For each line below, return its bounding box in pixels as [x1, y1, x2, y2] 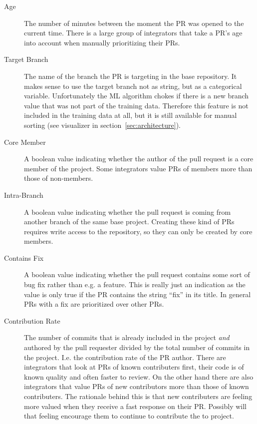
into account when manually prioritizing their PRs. [24, 37, 180, 47]
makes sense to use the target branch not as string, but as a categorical [24, 80, 242, 91]
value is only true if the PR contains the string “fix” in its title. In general [24, 289, 251, 299]
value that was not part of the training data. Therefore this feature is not [24, 100, 249, 110]
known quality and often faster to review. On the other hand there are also [24, 371, 254, 382]
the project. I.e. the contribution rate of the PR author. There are [24, 352, 226, 362]
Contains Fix [4, 252, 44, 263]
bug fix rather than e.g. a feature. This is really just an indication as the [24, 279, 246, 290]
